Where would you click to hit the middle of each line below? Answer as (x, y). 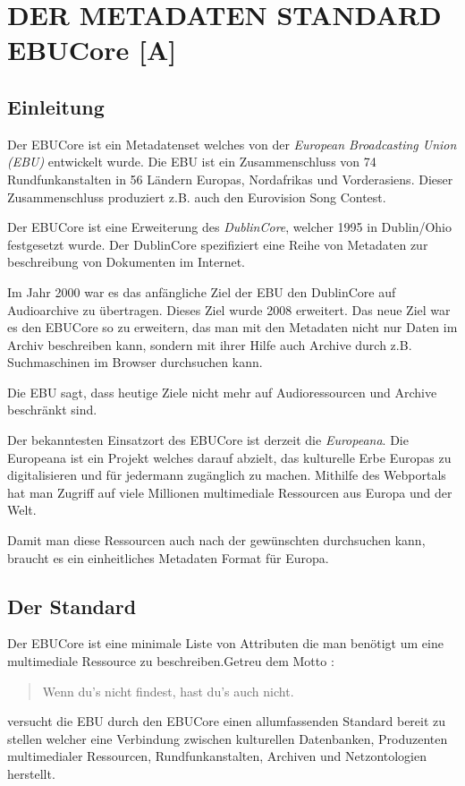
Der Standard (72, 606)
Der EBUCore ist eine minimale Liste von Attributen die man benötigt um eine (225, 643)
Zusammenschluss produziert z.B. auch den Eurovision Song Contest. (197, 196)
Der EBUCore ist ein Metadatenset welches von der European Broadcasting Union (232, 144)
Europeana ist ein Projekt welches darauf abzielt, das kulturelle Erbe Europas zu (229, 457)
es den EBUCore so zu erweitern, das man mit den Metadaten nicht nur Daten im (232, 327)
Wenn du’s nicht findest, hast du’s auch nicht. (168, 691)
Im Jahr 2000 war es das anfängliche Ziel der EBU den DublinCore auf (202, 291)
